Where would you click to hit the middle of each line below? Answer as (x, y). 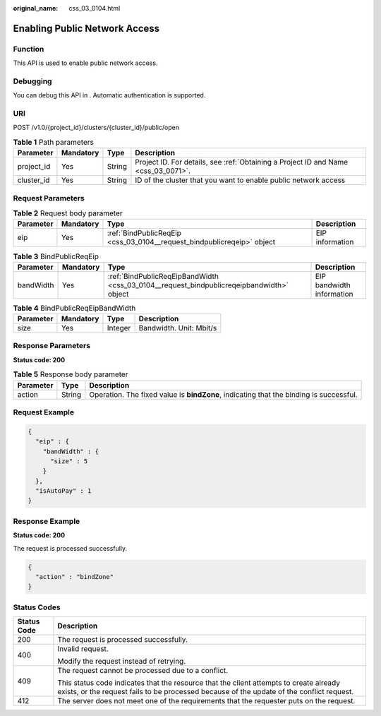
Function (29, 49)
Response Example (47, 521)
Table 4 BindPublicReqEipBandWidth (74, 308)
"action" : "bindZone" (75, 577)
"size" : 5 (69, 461)
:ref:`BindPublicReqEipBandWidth (163, 276)
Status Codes (37, 607)
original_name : (36, 8)
